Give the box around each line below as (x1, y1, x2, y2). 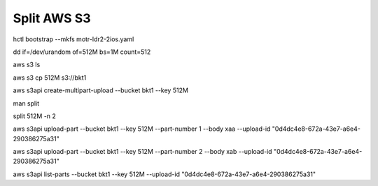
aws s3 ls (13, 60, 41, 69)
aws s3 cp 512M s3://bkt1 (13, 73, 87, 82)
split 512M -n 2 (13, 112, 56, 120)
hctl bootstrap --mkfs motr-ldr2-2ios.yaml (13, 35, 134, 43)
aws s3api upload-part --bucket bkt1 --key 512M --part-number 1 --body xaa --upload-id (13, 124, 271, 133)
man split (13, 99, 40, 108)
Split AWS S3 (13, 10, 91, 26)
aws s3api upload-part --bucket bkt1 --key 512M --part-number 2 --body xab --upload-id (13, 148, 272, 156)
